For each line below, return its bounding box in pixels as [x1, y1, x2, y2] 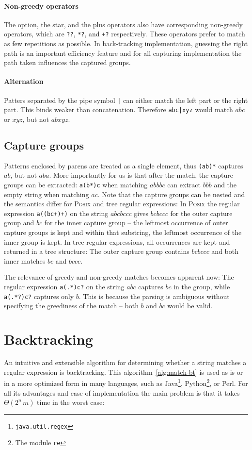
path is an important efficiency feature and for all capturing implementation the [4, 48, 242, 58]
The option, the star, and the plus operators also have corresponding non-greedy [4, 19, 243, 29]
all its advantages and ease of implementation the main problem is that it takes [4, 387, 240, 398]
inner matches [4, 255, 46, 266]
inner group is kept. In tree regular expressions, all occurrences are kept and [4, 236, 230, 247]
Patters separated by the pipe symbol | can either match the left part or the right [4, 95, 248, 105]
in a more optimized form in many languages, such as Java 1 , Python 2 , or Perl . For [4, 377, 248, 388]
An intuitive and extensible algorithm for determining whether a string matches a [4, 357, 247, 367]
